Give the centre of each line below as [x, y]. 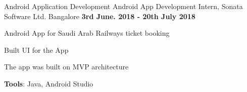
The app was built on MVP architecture [66, 67]
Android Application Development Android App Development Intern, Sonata [124, 6]
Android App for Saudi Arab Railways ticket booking [87, 33]
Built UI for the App [36, 50]
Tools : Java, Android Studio [49, 83]
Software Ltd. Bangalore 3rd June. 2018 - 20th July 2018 [100, 16]
